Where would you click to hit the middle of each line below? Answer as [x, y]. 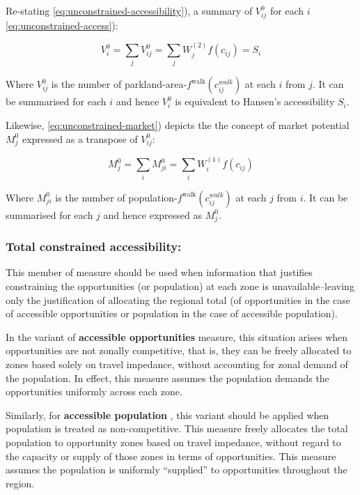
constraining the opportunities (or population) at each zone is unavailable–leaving [180, 286]
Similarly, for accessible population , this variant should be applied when [167, 414]
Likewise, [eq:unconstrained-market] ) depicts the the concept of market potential [178, 125]
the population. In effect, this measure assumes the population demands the [167, 378]
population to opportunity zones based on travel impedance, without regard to [173, 442]
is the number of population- [116, 197]
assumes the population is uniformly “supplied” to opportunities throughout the [177, 470]
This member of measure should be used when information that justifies [159, 272]
